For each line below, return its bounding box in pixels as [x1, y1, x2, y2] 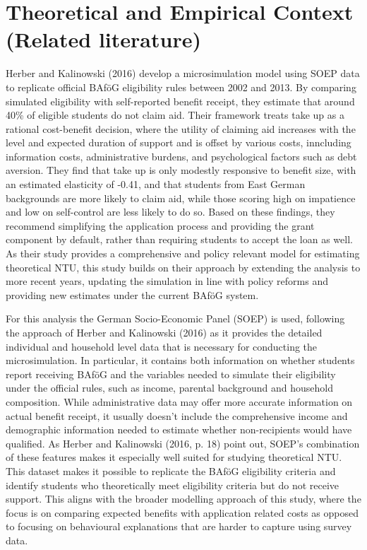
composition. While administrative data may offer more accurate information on [6, 394, 353, 409]
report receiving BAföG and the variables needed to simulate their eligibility [6, 366, 336, 381]
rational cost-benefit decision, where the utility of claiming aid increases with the [6, 121, 356, 136]
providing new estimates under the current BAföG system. [6, 287, 259, 302]
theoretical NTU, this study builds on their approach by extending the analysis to [6, 259, 361, 274]
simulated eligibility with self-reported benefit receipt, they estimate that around [6, 93, 355, 108]
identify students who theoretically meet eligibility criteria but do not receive [6, 477, 339, 492]
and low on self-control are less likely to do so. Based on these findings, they [6, 204, 335, 219]
